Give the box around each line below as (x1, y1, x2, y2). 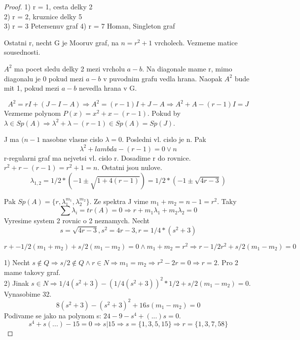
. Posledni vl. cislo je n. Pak (122, 134, 206, 144)
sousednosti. (4, 47, 40, 57)
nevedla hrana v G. (78, 83, 137, 93)
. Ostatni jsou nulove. (97, 162, 162, 172)
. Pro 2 (217, 257, 238, 267)
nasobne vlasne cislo (42, 134, 103, 144)
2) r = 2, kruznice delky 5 (4, 11, 82, 21)
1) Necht (4, 257, 30, 267)
